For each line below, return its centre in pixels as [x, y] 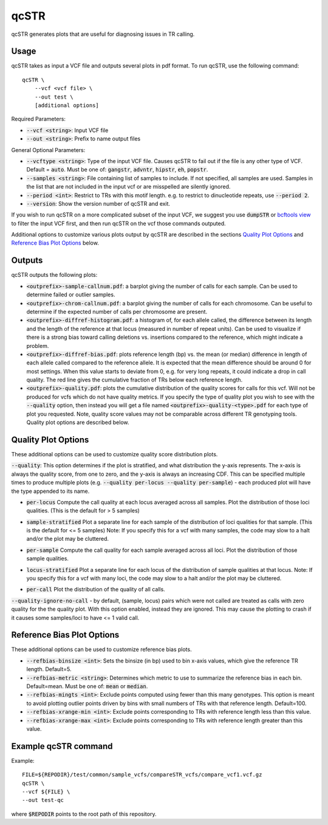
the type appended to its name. [50, 491]
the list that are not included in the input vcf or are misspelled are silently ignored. [128, 187]
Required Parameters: [39, 119]
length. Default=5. [49, 669]
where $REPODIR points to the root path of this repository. [84, 814]
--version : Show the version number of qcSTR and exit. [98, 203]
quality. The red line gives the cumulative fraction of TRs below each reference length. [135, 380]
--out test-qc [43, 800]
